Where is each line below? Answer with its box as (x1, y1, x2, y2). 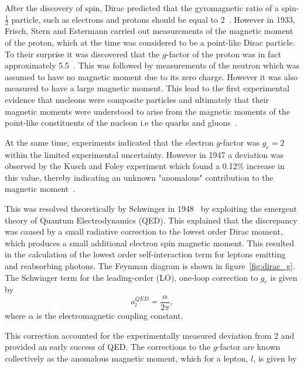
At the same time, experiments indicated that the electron (5, 136, 214, 148)
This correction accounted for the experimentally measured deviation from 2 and (5, 329, 295, 341)
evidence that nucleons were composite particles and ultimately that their (5, 93, 269, 105)
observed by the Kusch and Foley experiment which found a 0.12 (5, 160, 237, 172)
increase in (247, 160, 285, 172)
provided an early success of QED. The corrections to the (5, 341, 211, 353)
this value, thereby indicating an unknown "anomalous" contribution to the (5, 171, 274, 183)
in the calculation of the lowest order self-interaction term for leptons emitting (5, 248, 286, 260)
